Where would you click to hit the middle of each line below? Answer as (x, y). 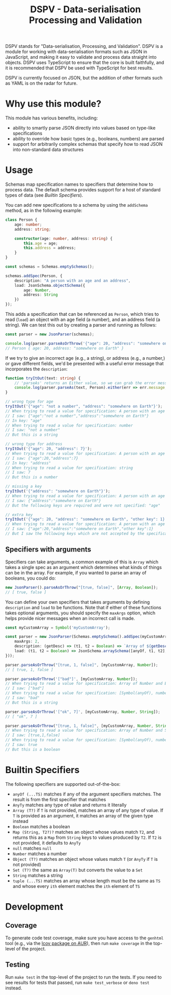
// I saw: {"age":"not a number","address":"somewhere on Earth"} (77, 416)
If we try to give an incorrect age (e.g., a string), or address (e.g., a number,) (85, 358)
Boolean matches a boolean (41, 826)
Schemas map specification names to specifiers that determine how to (79, 184)
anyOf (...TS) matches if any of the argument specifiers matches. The (87, 794)
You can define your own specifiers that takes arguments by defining (78, 602)
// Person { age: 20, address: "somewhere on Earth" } (65, 348)
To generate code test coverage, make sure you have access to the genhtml (84, 938)
